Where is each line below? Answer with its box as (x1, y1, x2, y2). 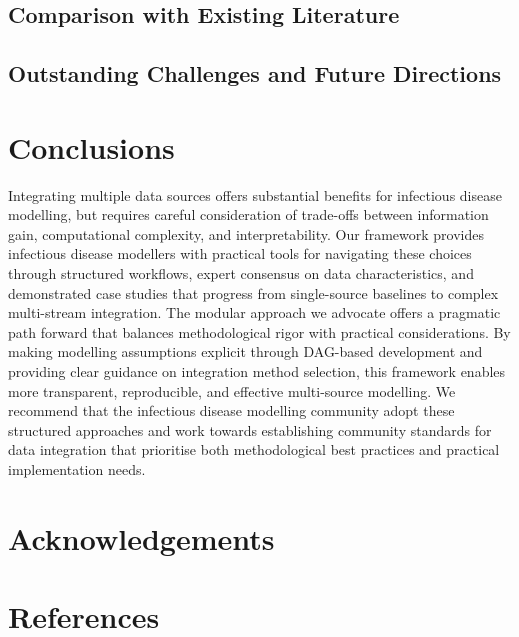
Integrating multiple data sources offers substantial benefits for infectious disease (8, 184, 502, 205)
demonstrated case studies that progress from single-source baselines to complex (8, 282, 499, 303)
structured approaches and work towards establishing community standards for (8, 419, 492, 440)
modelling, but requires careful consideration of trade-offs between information (8, 204, 489, 225)
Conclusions (8, 126, 175, 167)
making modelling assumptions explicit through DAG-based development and (8, 341, 483, 362)
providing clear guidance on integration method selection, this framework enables (8, 361, 506, 382)
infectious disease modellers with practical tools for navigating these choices (8, 243, 472, 264)
